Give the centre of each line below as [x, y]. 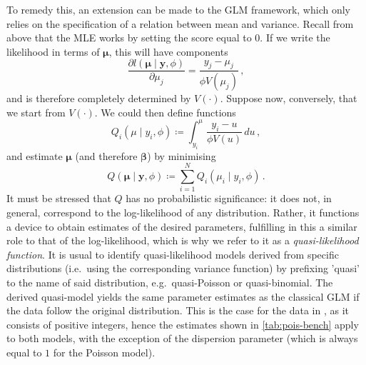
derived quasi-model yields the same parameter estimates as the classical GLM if [183, 296]
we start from [36, 112]
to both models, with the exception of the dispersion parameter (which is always [182, 338]
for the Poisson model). [104, 352]
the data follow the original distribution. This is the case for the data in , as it [178, 310]
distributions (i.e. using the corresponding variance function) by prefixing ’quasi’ [183, 268]
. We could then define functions [165, 112]
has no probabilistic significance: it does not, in [229, 198]
